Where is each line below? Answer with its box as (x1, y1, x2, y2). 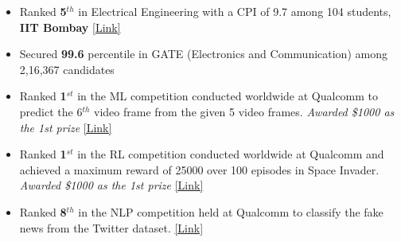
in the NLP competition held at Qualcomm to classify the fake (78, 203, 383, 220)
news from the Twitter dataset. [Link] (19, 219, 204, 236)
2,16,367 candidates (19, 60, 115, 77)
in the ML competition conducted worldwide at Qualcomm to (77, 88, 379, 104)
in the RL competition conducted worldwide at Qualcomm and (77, 146, 384, 162)
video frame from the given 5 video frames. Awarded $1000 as (94, 103, 395, 119)
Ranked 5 (19, 3, 67, 19)
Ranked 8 (19, 203, 67, 220)
